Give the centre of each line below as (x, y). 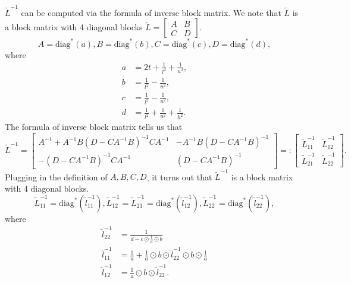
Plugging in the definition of (56, 177)
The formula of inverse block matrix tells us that (94, 127)
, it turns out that (179, 177)
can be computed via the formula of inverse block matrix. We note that (151, 12)
